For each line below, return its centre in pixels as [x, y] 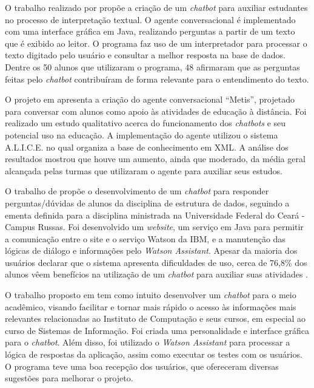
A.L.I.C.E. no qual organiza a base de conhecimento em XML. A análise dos [147, 147]
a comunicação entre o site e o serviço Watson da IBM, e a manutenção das [145, 238]
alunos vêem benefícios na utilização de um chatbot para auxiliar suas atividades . [156, 274]
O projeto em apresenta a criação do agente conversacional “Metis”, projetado [150, 99]
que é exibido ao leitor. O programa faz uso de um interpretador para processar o [156, 43]
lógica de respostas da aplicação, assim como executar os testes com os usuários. [154, 354]
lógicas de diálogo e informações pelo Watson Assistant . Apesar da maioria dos [151, 250]
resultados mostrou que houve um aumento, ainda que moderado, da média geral [155, 159]
